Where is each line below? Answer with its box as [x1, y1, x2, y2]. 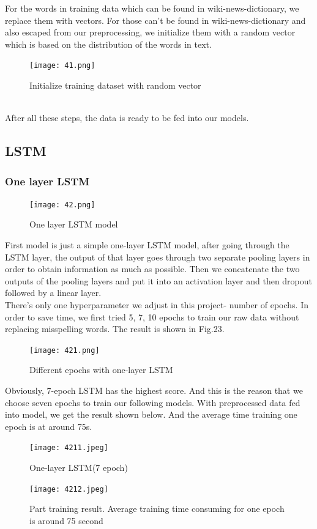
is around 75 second [29, 514, 103, 527]
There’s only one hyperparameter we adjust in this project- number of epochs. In [5, 298, 308, 311]
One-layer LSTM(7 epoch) [29, 461, 128, 474]
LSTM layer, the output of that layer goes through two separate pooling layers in [5, 250, 310, 263]
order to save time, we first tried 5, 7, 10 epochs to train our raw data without [5, 310, 299, 323]
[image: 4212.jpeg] [29, 484, 108, 494]
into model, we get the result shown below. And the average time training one [5, 408, 297, 421]
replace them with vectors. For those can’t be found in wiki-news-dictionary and [5, 13, 306, 26]
